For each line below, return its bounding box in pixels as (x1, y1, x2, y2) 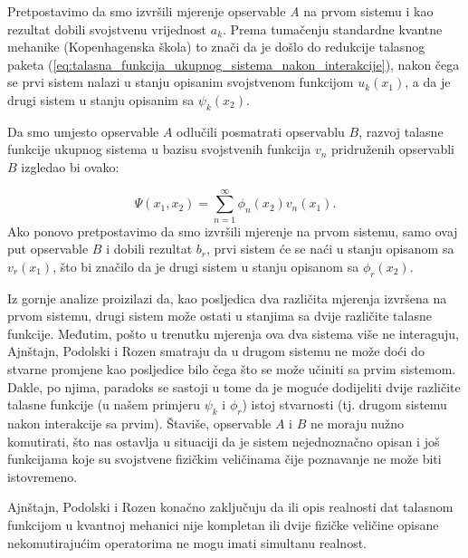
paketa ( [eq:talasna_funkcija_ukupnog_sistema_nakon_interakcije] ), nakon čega (7, 54, 460, 73)
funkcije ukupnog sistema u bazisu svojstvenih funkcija (7, 139, 311, 159)
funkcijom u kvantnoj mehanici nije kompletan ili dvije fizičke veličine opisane (7, 515, 439, 534)
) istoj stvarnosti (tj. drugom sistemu (242, 395, 447, 414)
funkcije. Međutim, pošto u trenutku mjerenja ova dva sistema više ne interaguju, (7, 323, 459, 342)
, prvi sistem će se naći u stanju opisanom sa (205, 239, 454, 258)
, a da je (405, 72, 451, 91)
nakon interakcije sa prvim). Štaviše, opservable (7, 414, 272, 433)
